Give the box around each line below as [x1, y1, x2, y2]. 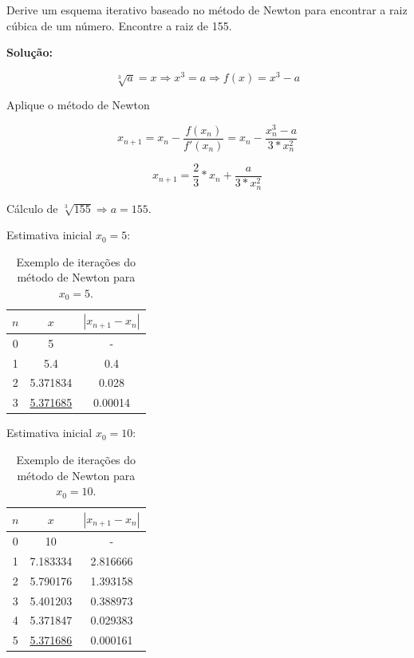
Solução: [6, 44, 53, 61]
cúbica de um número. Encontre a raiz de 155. [6, 17, 232, 33]
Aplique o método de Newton [6, 97, 150, 113]
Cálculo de [6, 199, 58, 216]
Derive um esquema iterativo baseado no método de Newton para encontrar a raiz [6, 2, 408, 18]
